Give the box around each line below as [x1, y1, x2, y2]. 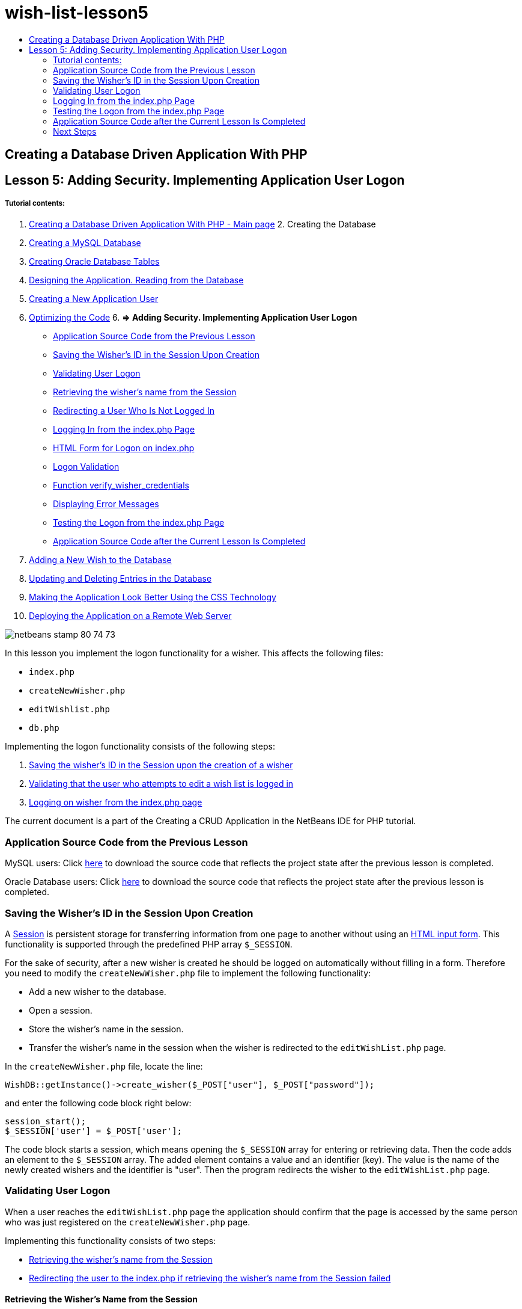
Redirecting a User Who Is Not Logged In [53, 405, 215, 416]
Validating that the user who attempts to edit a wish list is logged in [29, 778, 294, 789]
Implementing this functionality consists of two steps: [5, 1235, 216, 1246]
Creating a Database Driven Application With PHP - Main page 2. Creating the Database [29, 219, 376, 230]
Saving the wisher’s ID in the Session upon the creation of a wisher [29, 760, 293, 771]
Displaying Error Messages [53, 499, 159, 510]
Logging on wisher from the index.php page [29, 797, 202, 808]
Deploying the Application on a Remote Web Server [29, 611, 232, 621]
